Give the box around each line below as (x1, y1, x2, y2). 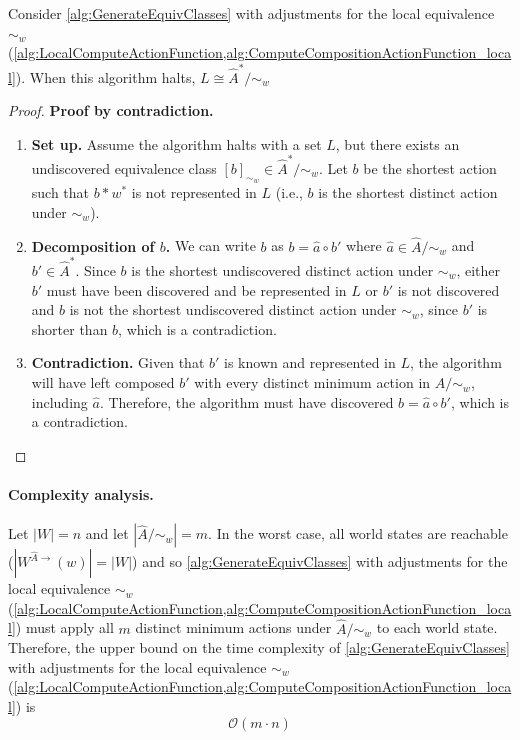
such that (31, 182, 90, 203)
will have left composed (31, 372, 175, 393)
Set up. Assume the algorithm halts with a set (31, 133, 322, 154)
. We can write (165, 235, 256, 256)
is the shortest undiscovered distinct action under (131, 259, 434, 280)
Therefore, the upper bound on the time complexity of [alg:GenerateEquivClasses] (8, 637, 510, 658)
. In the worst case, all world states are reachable (208, 523, 508, 544)
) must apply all (15, 617, 114, 638)
